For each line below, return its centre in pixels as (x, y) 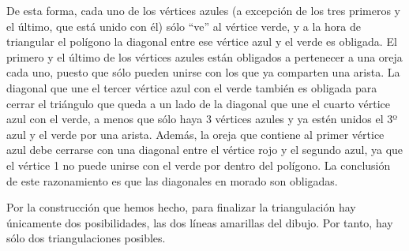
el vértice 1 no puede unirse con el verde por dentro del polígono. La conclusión (199, 165)
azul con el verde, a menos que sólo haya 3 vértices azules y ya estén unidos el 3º (202, 119)
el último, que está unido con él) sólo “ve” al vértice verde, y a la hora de (184, 26)
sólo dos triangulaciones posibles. (86, 238)
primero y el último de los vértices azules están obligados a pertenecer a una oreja (204, 56)
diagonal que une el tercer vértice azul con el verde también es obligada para (192, 87)
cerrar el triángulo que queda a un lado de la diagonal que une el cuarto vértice (198, 103)
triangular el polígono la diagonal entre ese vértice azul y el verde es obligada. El (202, 41)
